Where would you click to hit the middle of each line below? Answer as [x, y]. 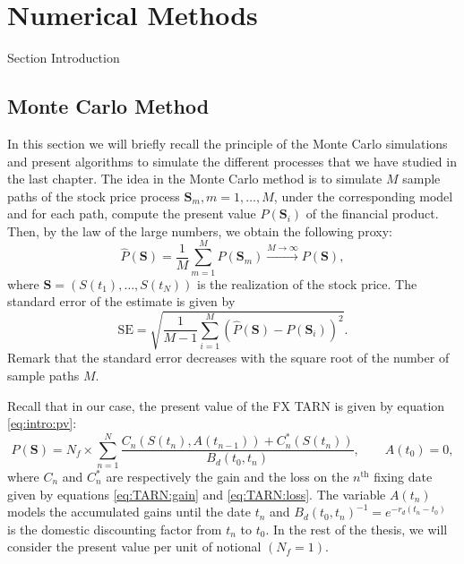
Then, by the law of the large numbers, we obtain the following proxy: [200, 231]
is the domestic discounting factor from [115, 529]
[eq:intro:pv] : [42, 423]
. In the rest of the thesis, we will [357, 529]
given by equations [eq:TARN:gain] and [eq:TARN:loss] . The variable [197, 494]
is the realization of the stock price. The [307, 283]
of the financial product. [372, 214]
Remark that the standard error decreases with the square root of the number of [228, 358]
